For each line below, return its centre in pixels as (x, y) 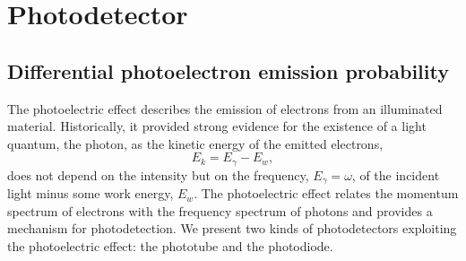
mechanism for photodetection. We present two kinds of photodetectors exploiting (232, 228)
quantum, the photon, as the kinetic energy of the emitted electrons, (195, 143)
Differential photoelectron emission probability (228, 70)
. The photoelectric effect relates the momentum (326, 193)
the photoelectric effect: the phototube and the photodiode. (170, 246)
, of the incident (396, 174)
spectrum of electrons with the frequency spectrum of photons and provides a (220, 210)
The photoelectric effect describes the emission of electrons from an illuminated (225, 108)
